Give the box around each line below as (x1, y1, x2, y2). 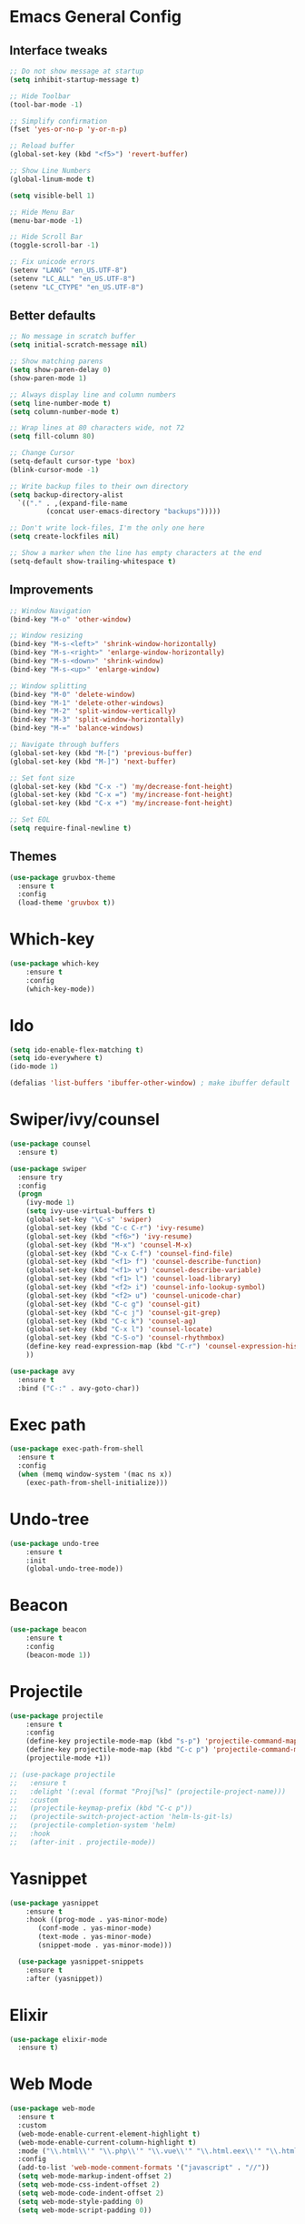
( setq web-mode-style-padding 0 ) (17, 2197, 144, 2206)
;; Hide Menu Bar (9, 207, 75, 217)
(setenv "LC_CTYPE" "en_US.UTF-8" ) (9, 282, 144, 292)
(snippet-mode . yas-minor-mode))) (37, 1941, 172, 1950)
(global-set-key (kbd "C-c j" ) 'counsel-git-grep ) (25, 1308, 221, 1317)
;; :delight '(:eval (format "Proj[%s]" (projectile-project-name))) (9, 1786, 286, 1796)
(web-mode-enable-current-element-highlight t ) (17, 2129, 202, 2138)
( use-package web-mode (9, 2104, 95, 2113)
